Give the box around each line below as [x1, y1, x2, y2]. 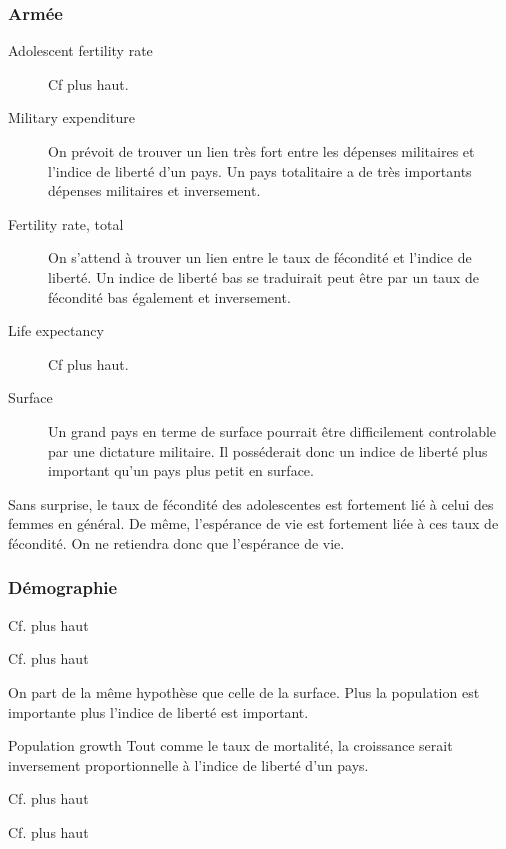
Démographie [8, 575, 118, 600]
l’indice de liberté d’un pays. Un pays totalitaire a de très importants [48, 160, 472, 181]
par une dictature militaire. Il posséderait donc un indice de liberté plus [48, 440, 488, 461]
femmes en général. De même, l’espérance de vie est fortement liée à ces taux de [8, 513, 499, 534]
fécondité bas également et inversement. [48, 286, 291, 307]
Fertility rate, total [8, 213, 124, 234]
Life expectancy [8, 320, 104, 341]
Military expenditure [8, 107, 135, 128]
